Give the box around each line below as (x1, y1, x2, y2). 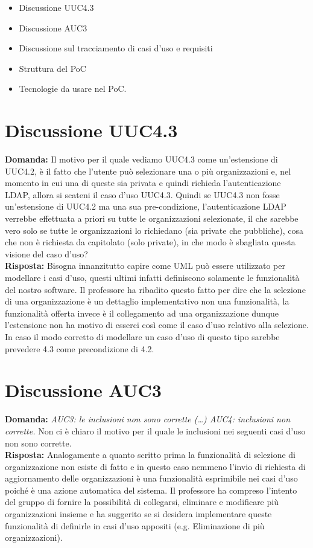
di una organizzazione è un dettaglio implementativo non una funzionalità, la (5, 295, 289, 308)
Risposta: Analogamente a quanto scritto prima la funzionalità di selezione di (5, 448, 296, 461)
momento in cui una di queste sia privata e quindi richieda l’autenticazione (5, 176, 281, 189)
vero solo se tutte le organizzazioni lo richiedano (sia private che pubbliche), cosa (5, 224, 304, 236)
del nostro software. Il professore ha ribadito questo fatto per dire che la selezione (5, 283, 306, 295)
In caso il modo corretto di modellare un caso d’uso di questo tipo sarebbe (5, 330, 280, 343)
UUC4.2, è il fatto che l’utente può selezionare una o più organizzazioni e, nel (5, 164, 291, 177)
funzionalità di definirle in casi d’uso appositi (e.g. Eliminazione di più (5, 519, 265, 532)
